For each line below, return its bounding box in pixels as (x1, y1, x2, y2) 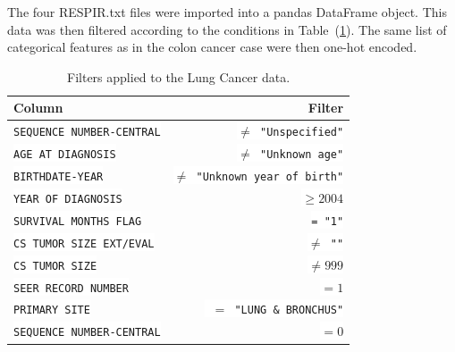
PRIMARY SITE (13, 304, 90, 317)
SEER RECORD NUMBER (13, 281, 129, 295)
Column (13, 98, 63, 117)
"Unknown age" (260, 148, 344, 162)
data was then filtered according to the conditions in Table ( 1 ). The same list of (7, 20, 447, 38)
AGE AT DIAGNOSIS (13, 148, 116, 162)
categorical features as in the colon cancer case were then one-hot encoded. (7, 38, 417, 56)
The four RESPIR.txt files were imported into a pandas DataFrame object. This (7, 3, 447, 21)
